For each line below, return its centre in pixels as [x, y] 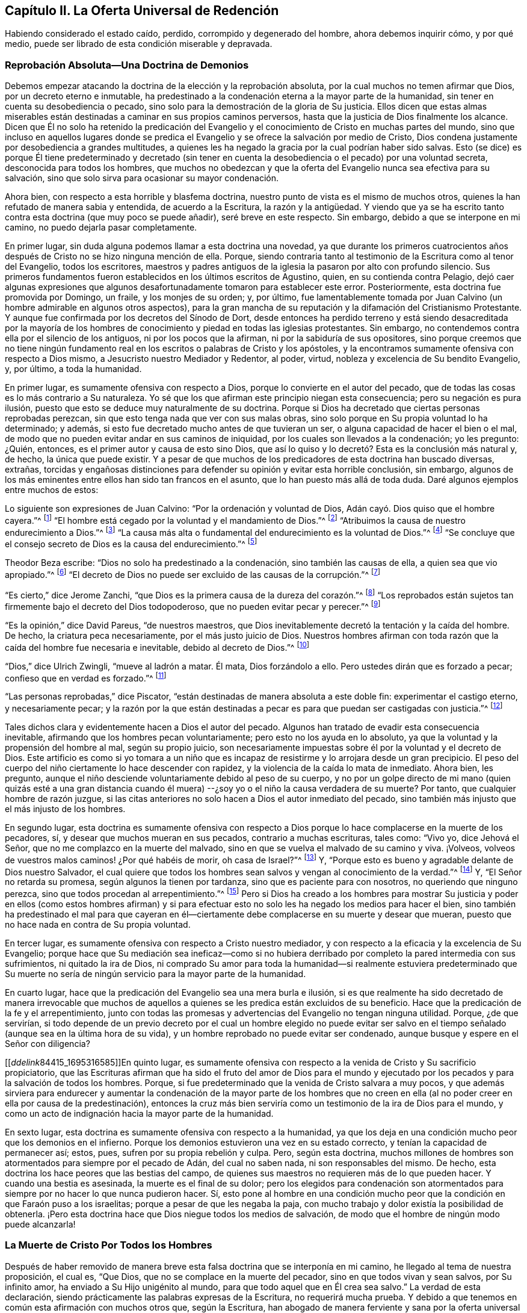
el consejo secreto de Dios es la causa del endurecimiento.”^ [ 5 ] [131, 543]
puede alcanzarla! [40, 1225]
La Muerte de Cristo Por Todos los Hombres [109, 1245]
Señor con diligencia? [48, 1044]
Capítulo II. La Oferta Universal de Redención [142, 11]
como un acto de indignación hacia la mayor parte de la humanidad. [139, 1114]
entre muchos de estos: [52, 490]
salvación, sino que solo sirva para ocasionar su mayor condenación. [142, 178]
